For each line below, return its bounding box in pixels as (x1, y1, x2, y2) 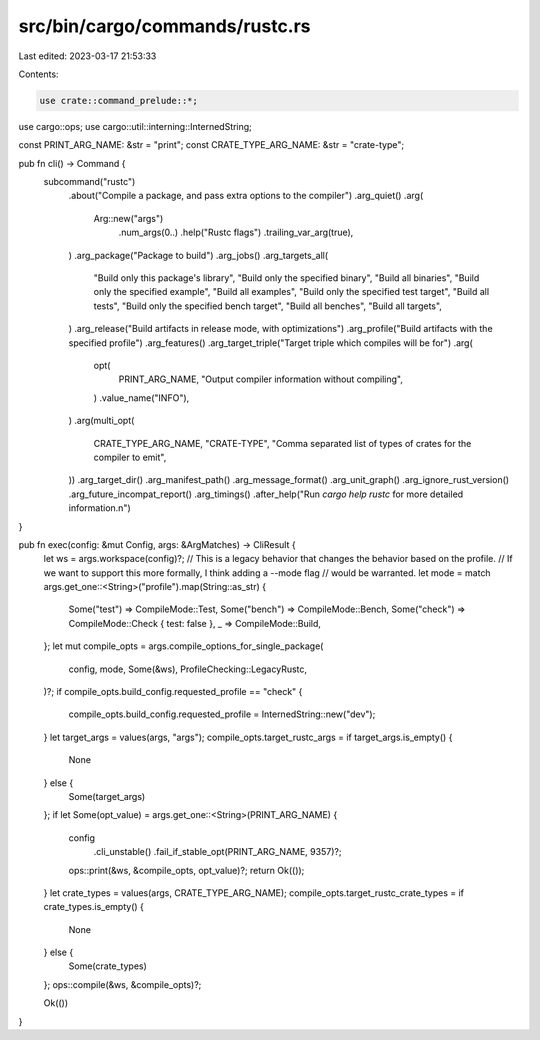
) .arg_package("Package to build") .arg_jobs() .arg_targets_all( (68, 249, 329, 261)
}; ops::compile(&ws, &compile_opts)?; (43, 978, 202, 990)
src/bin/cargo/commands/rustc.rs (18, 15, 311, 37)
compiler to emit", (93, 451, 167, 463)
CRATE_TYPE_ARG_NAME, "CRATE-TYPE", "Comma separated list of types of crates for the (93, 437, 472, 449)
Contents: (18, 68, 59, 80)
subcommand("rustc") (43, 176, 136, 188)
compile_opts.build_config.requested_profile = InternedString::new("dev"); (68, 708, 376, 720)
